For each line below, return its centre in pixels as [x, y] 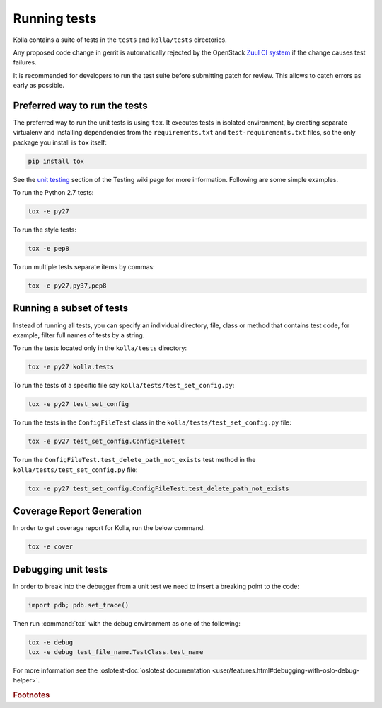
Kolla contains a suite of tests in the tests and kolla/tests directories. [120, 40]
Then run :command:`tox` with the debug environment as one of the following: [127, 623]
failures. [25, 62]
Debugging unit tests [60, 569]
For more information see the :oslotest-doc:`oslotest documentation [112, 670]
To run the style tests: [45, 230]
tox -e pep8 [49, 249]
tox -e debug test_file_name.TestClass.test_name [116, 652]
